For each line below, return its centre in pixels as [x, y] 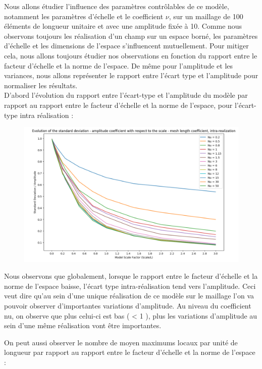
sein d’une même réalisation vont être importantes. [83, 325]
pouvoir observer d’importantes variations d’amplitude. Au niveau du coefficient [128, 305]
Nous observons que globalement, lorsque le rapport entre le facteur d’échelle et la [131, 276]
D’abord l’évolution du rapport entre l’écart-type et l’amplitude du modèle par [126, 95]
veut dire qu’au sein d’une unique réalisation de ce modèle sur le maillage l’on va [129, 296]
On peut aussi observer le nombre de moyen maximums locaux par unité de [121, 342]
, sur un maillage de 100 [206, 16]
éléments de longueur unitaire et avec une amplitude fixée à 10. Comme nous [123, 26]
